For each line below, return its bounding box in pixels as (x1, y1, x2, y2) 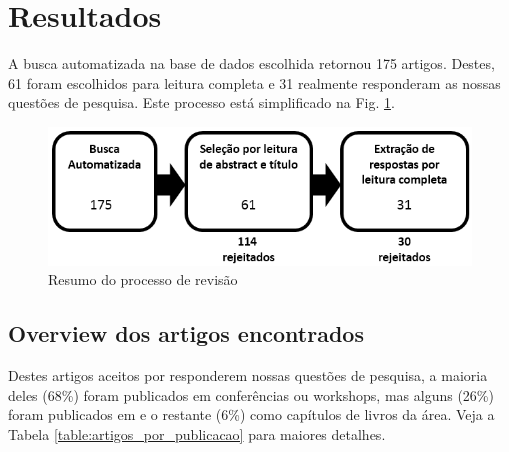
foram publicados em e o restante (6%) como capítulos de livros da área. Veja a (8, 404, 495, 425)
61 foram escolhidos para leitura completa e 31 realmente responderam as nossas (8, 72, 501, 93)
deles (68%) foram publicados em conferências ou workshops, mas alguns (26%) (8, 384, 494, 405)
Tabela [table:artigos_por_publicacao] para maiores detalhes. (8, 423, 386, 444)
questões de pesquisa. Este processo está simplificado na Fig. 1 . (8, 92, 395, 113)
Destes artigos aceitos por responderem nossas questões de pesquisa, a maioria (8, 364, 488, 385)
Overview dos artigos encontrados (8, 318, 364, 349)
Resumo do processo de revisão (48, 269, 238, 290)
